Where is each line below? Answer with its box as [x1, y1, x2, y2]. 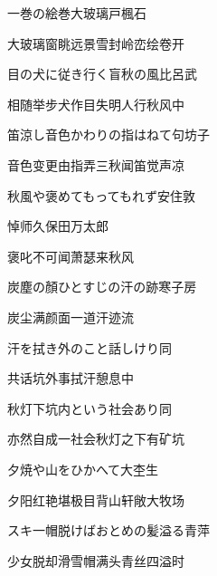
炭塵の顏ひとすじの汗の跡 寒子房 [7, 277, 197, 296]
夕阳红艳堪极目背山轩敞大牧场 [7, 490, 184, 509]
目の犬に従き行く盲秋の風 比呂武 [7, 64, 197, 83]
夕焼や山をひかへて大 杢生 [7, 459, 159, 478]
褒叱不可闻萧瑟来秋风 [7, 246, 134, 265]
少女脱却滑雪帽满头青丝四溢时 [7, 551, 184, 570]
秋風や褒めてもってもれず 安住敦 [7, 186, 195, 205]
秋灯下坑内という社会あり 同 [7, 398, 172, 418]
